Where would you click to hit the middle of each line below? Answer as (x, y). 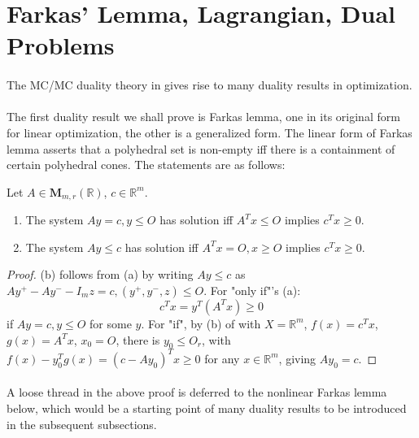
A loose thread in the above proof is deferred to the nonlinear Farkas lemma (197, 392)
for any (222, 358)
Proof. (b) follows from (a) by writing (100, 274)
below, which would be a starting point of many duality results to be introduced (207, 408)
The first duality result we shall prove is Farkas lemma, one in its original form (203, 117)
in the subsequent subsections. (82, 424)
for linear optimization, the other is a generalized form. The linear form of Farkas (209, 132)
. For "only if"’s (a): (252, 290)
